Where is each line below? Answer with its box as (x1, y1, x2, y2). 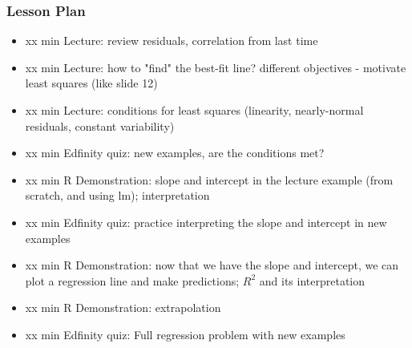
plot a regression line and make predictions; (25, 272, 240, 289)
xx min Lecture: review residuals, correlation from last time (25, 32, 318, 49)
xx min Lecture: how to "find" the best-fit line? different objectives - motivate (25, 59, 406, 75)
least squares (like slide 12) (25, 75, 158, 91)
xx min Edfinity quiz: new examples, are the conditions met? (25, 144, 325, 161)
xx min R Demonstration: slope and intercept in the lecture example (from (25, 171, 394, 188)
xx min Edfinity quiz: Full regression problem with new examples (25, 326, 345, 342)
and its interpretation (259, 272, 366, 289)
